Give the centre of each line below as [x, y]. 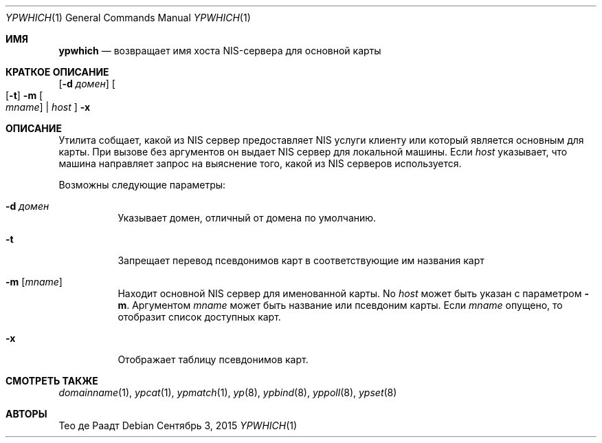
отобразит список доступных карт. [199, 317]
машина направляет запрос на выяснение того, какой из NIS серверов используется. [260, 163]
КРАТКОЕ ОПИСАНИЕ [57, 72]
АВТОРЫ [26, 414]
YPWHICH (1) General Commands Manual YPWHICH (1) [128, 18]
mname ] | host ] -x [48, 107]
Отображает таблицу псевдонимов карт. [213, 359]
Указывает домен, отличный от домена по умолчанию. [247, 218]
